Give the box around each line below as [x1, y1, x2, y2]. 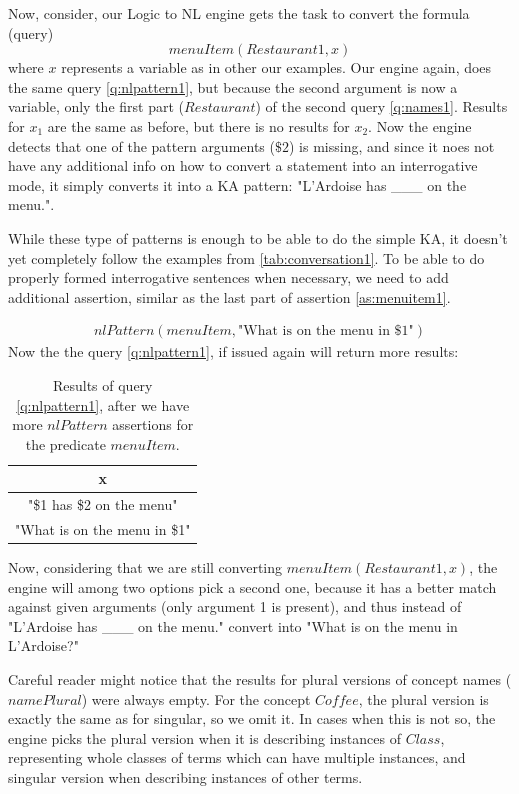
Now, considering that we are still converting [8, 557, 283, 578]
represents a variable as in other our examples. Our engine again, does [61, 57, 492, 78]
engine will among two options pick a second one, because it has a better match [8, 576, 497, 597]
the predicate [25, 433, 106, 454]
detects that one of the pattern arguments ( [8, 135, 275, 156]
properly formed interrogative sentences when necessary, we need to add [8, 267, 449, 288]
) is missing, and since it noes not [289, 135, 495, 156]
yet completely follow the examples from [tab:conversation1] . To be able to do [8, 247, 485, 268]
